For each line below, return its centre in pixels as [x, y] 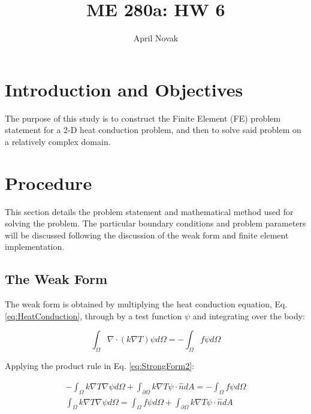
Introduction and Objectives [124, 89]
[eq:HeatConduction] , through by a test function [93, 315]
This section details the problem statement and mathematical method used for [149, 211]
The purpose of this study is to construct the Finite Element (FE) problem [143, 118]
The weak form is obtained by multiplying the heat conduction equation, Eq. [146, 304]
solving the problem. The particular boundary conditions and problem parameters [155, 223]
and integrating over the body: [249, 315]
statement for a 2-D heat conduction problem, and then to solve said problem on [153, 130]
